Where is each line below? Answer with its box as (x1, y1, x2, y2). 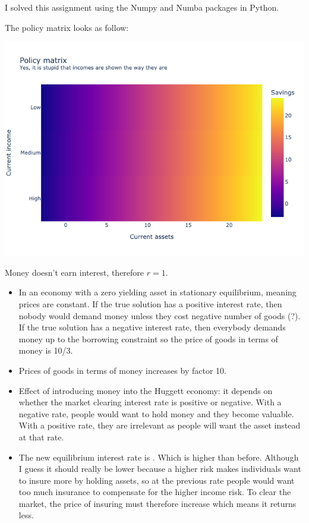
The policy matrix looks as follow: (5, 21, 129, 33)
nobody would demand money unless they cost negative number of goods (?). (18, 309, 301, 322)
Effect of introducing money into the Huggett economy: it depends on (18, 384, 273, 396)
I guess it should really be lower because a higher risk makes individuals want (18, 462, 301, 475)
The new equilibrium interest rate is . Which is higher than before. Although (18, 450, 299, 463)
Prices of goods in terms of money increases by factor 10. (18, 364, 226, 376)
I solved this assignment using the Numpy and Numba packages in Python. (5, 1, 279, 13)
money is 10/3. (18, 344, 73, 357)
